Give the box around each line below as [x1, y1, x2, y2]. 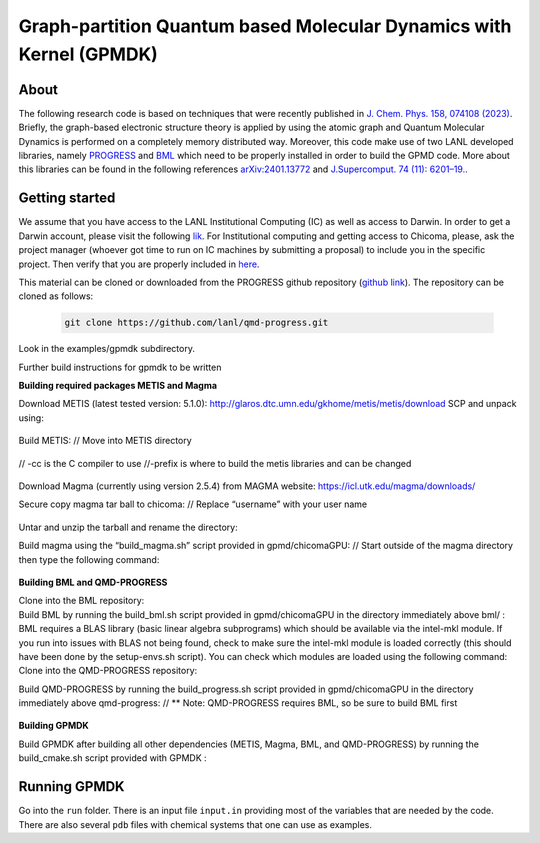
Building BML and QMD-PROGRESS [18, 576, 168, 588]
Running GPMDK [18, 778, 125, 795]
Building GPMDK [18, 720, 89, 732]
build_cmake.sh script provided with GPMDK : [18, 752, 207, 764]
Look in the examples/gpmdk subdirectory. [18, 343, 195, 355]
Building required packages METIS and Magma [18, 380, 218, 392]
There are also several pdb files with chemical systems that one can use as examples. [18, 818, 373, 830]
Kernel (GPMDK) [18, 43, 159, 65]
